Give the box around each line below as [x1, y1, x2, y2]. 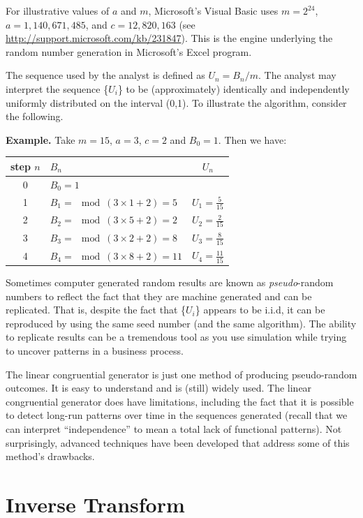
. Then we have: [218, 132, 287, 147]
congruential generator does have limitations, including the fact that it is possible [6, 394, 354, 408]
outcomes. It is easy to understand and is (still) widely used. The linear [6, 380, 312, 395]
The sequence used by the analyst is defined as [6, 68, 205, 82]
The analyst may [264, 68, 336, 82]
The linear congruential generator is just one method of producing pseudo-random [6, 367, 357, 381]
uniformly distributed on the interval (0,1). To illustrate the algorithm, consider [6, 95, 347, 110]
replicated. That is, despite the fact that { [6, 302, 186, 317]
